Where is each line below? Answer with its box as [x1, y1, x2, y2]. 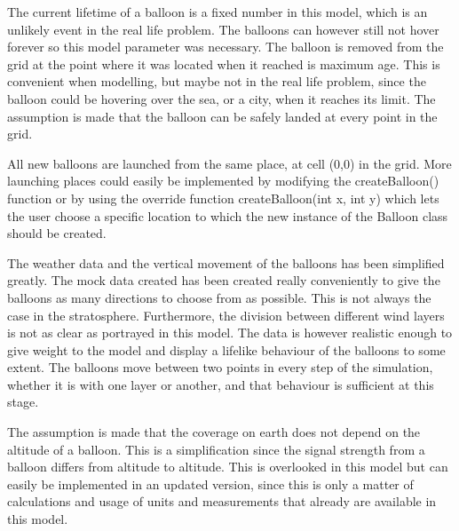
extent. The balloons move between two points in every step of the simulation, [7, 358, 433, 376]
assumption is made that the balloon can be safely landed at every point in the [7, 107, 438, 125]
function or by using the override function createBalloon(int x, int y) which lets [7, 188, 439, 207]
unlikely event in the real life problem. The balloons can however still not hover [7, 20, 439, 38]
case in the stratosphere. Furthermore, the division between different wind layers [7, 305, 445, 324]
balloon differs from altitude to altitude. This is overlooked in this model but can [7, 457, 448, 476]
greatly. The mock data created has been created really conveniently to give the [7, 271, 440, 289]
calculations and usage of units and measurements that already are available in [7, 492, 437, 511]
